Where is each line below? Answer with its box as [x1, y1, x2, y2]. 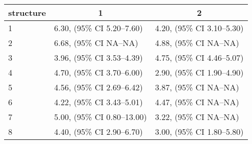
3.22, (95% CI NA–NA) [155, 111, 239, 123]
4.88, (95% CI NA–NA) [155, 37, 239, 49]
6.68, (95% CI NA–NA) [54, 37, 138, 49]
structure [8, 7, 46, 18]
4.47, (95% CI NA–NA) [155, 96, 239, 108]
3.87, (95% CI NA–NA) [155, 81, 239, 93]
